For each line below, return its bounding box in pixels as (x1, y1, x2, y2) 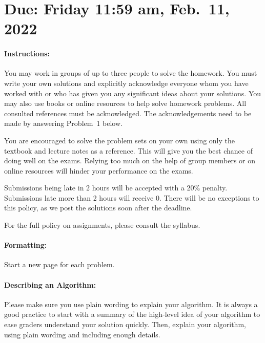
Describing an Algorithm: (4, 279, 96, 290)
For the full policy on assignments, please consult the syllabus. (4, 220, 200, 230)
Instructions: (4, 48, 50, 59)
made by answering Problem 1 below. (4, 118, 123, 128)
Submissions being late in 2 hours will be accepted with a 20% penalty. (4, 182, 228, 193)
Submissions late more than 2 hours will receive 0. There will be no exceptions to (4, 192, 259, 203)
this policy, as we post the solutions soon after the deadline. (4, 202, 192, 213)
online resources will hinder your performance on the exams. (4, 165, 193, 176)
